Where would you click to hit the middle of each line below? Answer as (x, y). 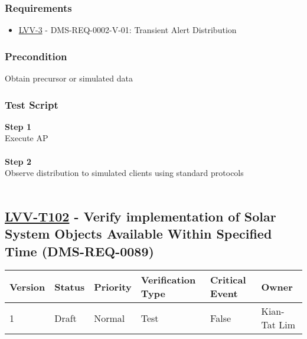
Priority (113, 286)
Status (70, 286)
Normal (110, 318)
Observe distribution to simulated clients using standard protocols (124, 173)
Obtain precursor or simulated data (69, 78)
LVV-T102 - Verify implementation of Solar (141, 216)
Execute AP (27, 138)
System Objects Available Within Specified (138, 234)
